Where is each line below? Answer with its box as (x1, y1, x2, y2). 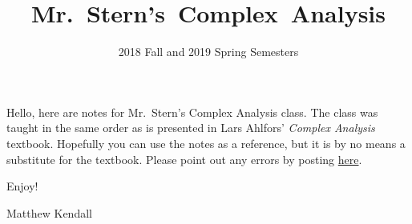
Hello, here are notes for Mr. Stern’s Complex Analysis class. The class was (6, 103, 378, 120)
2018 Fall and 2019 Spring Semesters (118, 43, 299, 60)
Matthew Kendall (6, 204, 92, 221)
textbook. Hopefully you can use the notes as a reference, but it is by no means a (6, 134, 406, 151)
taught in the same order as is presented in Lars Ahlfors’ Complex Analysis (6, 119, 375, 136)
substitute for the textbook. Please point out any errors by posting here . (6, 150, 362, 167)
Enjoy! (6, 178, 38, 194)
